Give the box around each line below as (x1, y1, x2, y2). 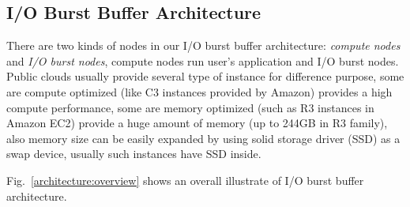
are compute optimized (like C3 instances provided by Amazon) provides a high (6, 83, 393, 100)
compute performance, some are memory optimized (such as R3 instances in (6, 99, 374, 115)
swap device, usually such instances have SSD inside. (6, 145, 261, 162)
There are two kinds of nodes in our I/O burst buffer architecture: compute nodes (6, 37, 401, 54)
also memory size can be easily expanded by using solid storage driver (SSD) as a (6, 130, 401, 146)
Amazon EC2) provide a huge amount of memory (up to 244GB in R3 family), (6, 115, 388, 131)
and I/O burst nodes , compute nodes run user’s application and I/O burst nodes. (6, 52, 399, 69)
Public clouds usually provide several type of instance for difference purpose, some (6, 68, 404, 85)
